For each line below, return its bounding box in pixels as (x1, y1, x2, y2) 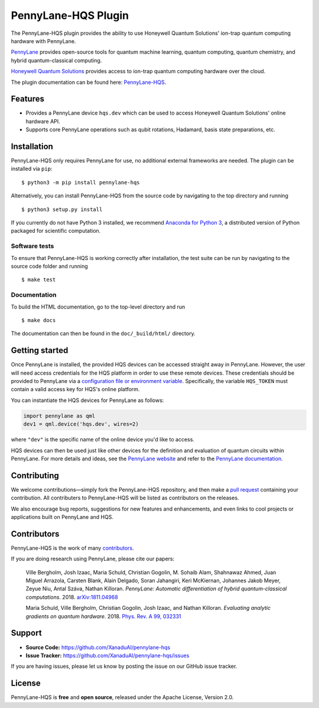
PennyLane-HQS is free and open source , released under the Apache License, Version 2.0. (11, 694, 234, 701)
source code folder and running (11, 262, 88, 269)
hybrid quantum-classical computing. (11, 57, 102, 64)
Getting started (11, 346, 69, 356)
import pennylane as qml (23, 413, 96, 419)
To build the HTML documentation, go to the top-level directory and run (11, 303, 185, 310)
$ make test (21, 277, 56, 283)
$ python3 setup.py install (21, 206, 103, 213)
